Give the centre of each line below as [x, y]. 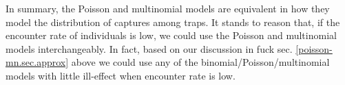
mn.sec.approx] [37, 62]
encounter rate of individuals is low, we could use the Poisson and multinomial [171, 35]
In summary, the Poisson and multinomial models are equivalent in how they [168, 8]
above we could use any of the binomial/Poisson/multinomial [200, 62]
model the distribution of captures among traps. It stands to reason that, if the [173, 22]
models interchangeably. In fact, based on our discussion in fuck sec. [149, 48]
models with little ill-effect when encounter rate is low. [121, 75]
